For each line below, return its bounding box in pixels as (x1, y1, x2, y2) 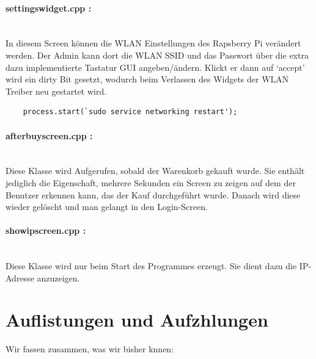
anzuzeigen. (37, 271, 80, 284)
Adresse (6, 271, 34, 284)
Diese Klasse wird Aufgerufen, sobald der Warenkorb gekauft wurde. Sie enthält (6, 164, 305, 177)
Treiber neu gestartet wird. (6, 84, 107, 97)
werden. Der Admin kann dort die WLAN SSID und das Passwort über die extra (6, 48, 309, 61)
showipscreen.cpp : (6, 224, 86, 237)
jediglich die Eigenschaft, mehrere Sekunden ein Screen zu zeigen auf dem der (6, 176, 296, 189)
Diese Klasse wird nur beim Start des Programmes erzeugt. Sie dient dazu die (6, 259, 297, 272)
